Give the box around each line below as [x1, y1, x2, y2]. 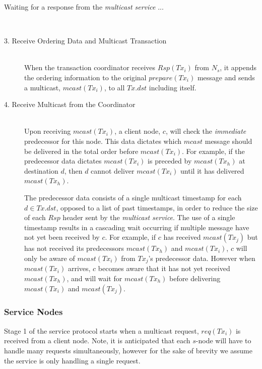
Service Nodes [4, 305, 63, 318]
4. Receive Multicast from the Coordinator [4, 99, 136, 110]
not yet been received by [24, 232, 100, 242]
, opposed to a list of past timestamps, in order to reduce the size [56, 202, 258, 213]
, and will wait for [67, 273, 122, 283]
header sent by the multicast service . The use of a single [62, 212, 235, 223]
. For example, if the [182, 145, 245, 156]
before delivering [169, 273, 221, 283]
